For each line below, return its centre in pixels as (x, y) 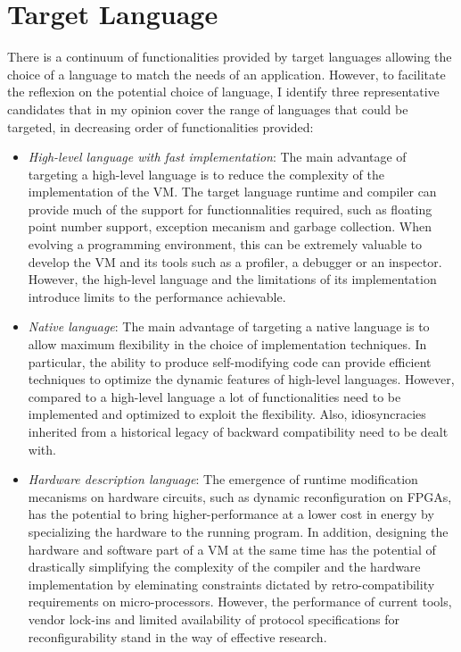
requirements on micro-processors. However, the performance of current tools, (240, 602)
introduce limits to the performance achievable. (157, 296)
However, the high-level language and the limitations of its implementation (232, 279)
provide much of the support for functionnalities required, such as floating (230, 209)
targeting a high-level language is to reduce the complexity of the (206, 174)
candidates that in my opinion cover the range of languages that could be (208, 109)
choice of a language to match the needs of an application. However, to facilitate (226, 74)
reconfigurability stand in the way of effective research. (177, 636)
